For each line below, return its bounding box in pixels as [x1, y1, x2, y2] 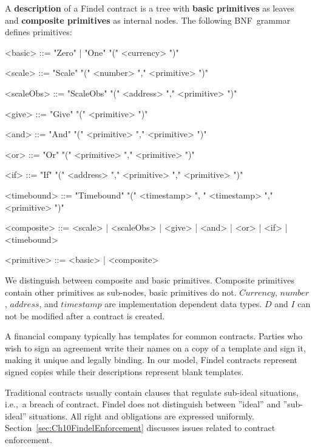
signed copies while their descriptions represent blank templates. [5, 365, 244, 378]
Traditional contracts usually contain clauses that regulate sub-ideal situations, [5, 385, 299, 398]
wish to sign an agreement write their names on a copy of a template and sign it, [5, 341, 306, 354]
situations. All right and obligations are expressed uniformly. [29, 409, 254, 422]
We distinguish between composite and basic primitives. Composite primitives [5, 273, 294, 286]
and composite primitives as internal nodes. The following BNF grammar [5, 13, 291, 26]
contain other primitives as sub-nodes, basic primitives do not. [5, 285, 237, 298]
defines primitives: [5, 25, 72, 38]
